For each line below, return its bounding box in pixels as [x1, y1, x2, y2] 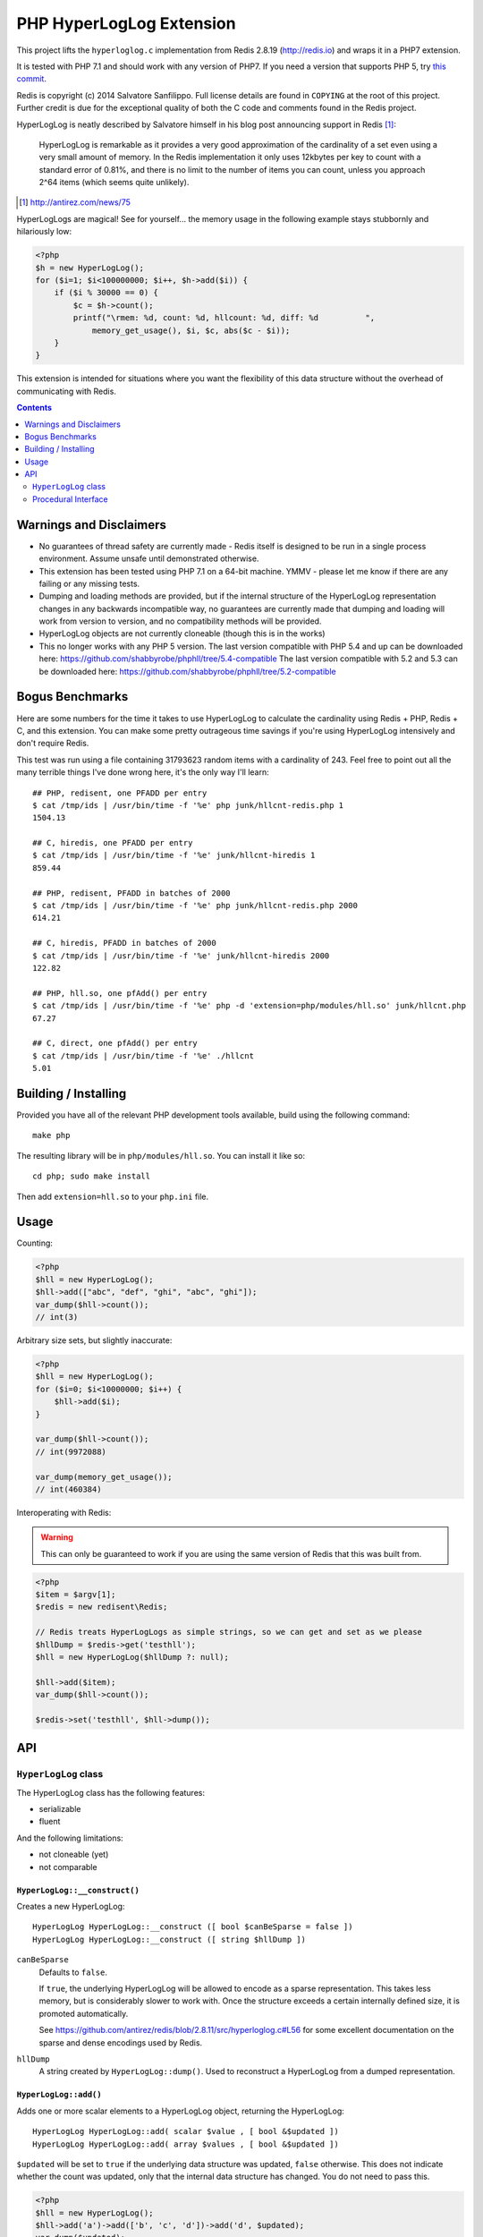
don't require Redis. [16, 738, 89, 749]
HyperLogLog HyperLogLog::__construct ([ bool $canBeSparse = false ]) [32, 1922, 353, 1932]
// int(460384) [35, 1484, 102, 1494]
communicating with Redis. [16, 386, 116, 396]
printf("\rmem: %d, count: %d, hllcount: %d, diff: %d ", [72, 313, 376, 323]
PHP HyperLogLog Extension [16, 13, 236, 33]
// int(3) [35, 1312, 79, 1323]
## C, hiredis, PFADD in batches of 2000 [32, 938, 216, 948]
